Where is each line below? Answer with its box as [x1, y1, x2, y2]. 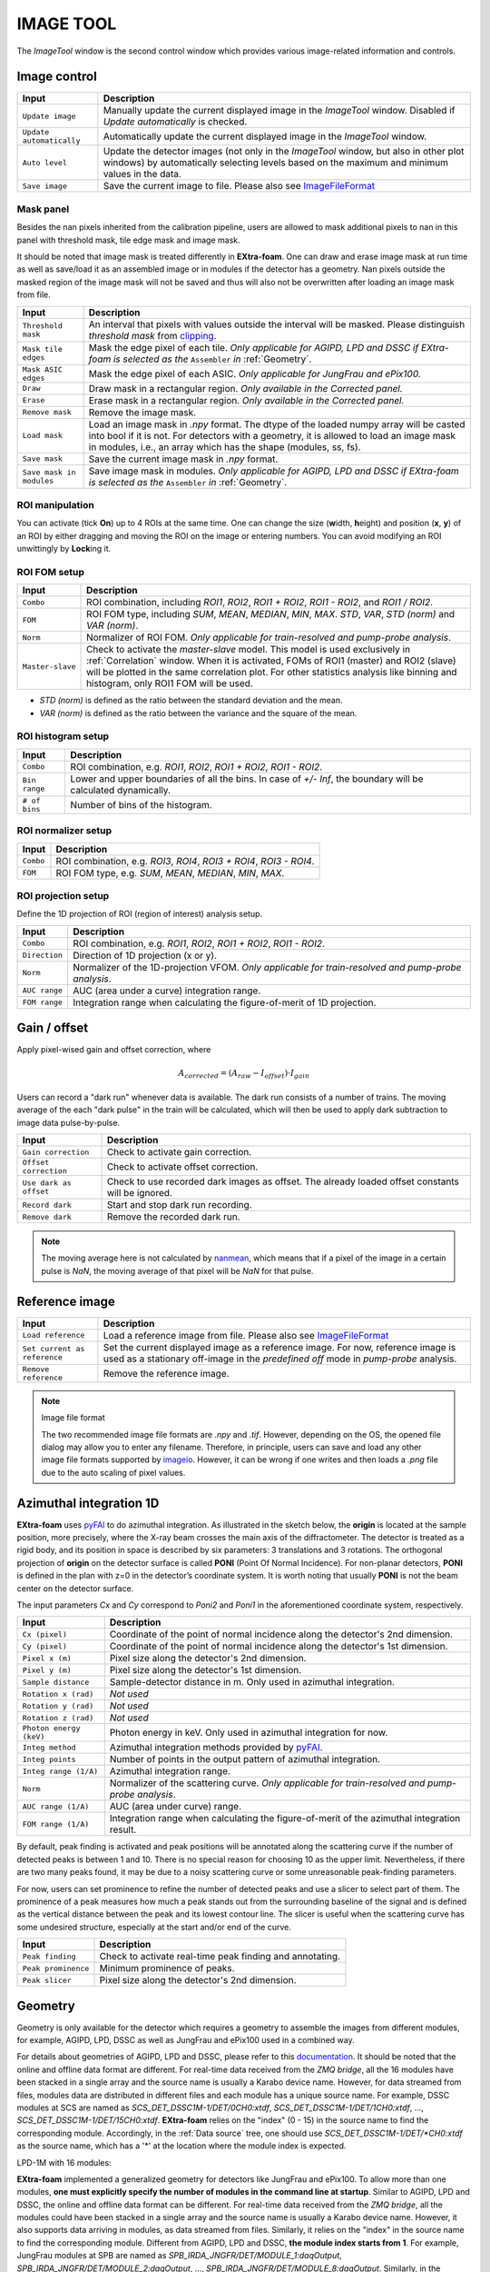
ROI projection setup [16, 889, 110, 902]
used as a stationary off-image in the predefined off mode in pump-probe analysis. [103, 1352, 457, 1365]
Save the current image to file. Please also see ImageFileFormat [103, 180, 376, 193]
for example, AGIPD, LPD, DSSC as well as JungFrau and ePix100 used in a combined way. [16, 2034, 355, 2045]
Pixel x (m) [22, 1653, 72, 1663]
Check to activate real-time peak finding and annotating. [99, 1950, 340, 1963]
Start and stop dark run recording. [106, 1199, 253, 1211]
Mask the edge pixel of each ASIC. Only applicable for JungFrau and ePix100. [88, 367, 421, 380]
